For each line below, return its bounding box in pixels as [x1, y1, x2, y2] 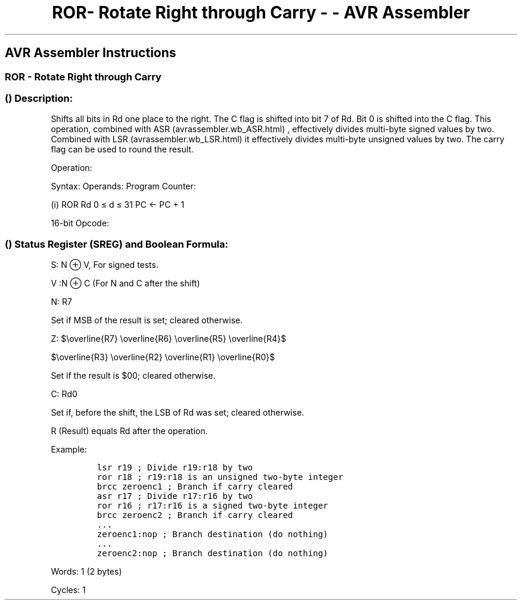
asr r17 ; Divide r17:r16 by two [97, 491, 253, 501]
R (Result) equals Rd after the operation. [51, 426, 208, 436]
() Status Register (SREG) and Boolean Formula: [5, 238, 229, 250]
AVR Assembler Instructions [5, 45, 176, 61]
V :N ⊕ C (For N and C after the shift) [51, 278, 200, 289]
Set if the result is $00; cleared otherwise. [51, 370, 216, 381]
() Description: [5, 92, 73, 104]
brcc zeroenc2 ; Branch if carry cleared [97, 510, 293, 520]
